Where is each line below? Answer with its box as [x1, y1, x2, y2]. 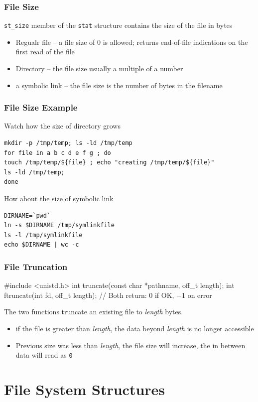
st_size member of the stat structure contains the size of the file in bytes [4, 20, 233, 30]
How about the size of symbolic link [4, 193, 114, 204]
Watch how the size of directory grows [4, 121, 121, 131]
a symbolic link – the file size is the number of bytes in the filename [15, 80, 223, 90]
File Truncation [4, 260, 68, 272]
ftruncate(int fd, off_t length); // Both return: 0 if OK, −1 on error [4, 289, 212, 300]
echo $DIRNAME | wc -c [4, 241, 79, 249]
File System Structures [4, 379, 165, 400]
